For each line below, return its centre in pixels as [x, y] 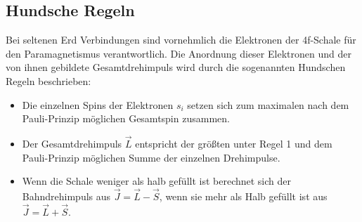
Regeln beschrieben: [49, 80]
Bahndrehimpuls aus [66, 196]
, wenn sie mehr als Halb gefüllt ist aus [243, 196]
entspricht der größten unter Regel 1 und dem [234, 143]
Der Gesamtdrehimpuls [72, 143]
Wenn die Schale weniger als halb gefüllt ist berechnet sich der [157, 181]
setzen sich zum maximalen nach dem [268, 104]
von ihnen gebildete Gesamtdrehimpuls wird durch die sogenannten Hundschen [176, 67]
